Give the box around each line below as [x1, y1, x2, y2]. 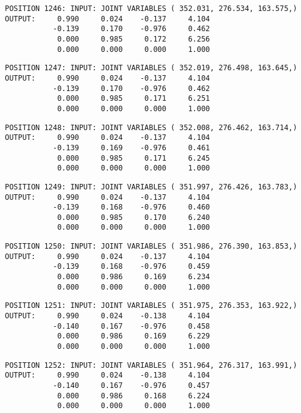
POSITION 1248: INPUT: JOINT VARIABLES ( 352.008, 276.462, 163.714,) [5, 123, 297, 132]
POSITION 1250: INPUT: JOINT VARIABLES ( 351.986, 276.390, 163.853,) [5, 242, 297, 251]
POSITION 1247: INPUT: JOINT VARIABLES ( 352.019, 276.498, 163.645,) [5, 64, 297, 73]
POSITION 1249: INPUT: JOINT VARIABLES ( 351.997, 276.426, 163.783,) [5, 182, 297, 191]
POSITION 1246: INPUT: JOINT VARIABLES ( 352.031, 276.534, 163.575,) [5, 4, 297, 13]
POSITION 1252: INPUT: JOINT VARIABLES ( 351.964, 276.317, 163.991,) [5, 360, 297, 370]
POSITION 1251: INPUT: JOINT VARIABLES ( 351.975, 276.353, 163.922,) [5, 301, 297, 310]
